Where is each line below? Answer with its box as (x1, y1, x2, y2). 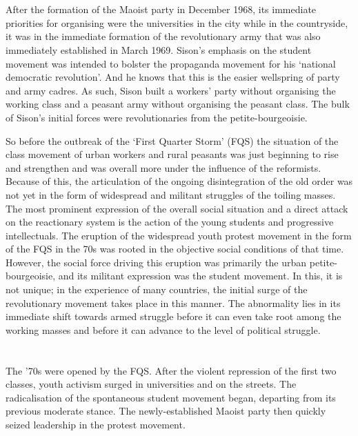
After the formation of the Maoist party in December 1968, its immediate (6, 2, 317, 17)
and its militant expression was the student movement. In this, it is (58, 268, 343, 283)
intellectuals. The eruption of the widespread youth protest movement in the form (6, 228, 352, 242)
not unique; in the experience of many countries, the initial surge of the (6, 282, 308, 297)
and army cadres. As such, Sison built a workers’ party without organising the (6, 83, 336, 97)
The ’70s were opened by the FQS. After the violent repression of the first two (6, 363, 337, 377)
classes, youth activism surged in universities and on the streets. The (6, 377, 297, 391)
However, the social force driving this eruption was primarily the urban (6, 255, 307, 269)
